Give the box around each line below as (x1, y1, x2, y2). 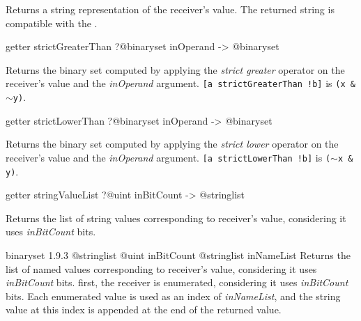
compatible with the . (6, 15, 98, 30)
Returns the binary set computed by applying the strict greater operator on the (6, 62, 345, 77)
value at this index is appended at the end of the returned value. (6, 302, 282, 317)
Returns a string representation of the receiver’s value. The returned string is (6, 2, 335, 16)
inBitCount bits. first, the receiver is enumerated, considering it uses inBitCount (6, 275, 348, 290)
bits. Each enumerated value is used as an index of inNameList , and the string (6, 288, 341, 303)
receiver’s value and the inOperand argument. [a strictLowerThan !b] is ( (6, 150, 331, 164)
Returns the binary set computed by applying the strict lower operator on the (6, 136, 339, 151)
